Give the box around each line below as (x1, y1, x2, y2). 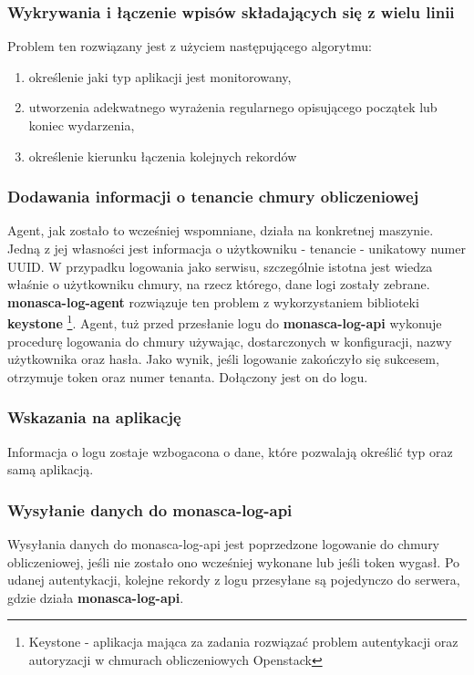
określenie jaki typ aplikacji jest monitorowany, (28, 67, 292, 86)
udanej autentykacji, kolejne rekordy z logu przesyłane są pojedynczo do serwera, (7, 570, 460, 589)
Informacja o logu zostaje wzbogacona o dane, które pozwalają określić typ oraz (7, 441, 453, 461)
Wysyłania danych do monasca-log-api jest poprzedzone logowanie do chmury (7, 535, 440, 554)
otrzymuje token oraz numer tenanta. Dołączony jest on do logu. (7, 367, 368, 386)
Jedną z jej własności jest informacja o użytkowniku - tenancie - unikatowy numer (7, 239, 466, 257)
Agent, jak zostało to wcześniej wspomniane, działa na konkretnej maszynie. (7, 221, 434, 240)
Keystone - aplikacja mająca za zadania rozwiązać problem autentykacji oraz (28, 632, 459, 651)
